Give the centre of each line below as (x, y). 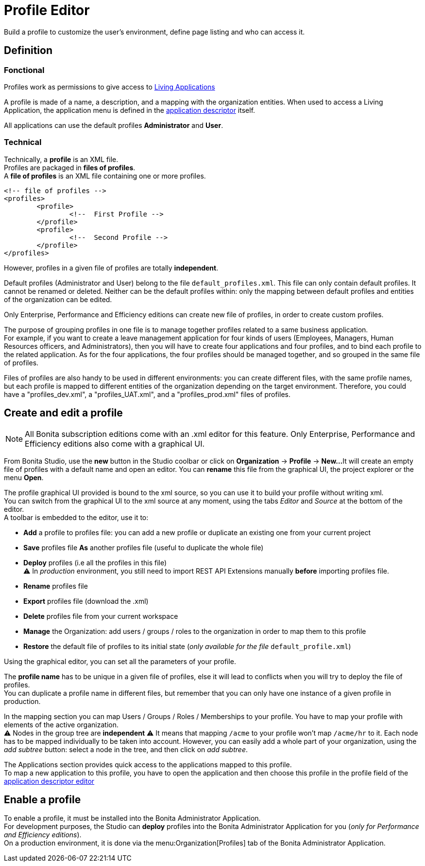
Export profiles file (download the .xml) (86, 601)
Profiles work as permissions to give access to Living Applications (110, 87)
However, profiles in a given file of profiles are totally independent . (111, 268)
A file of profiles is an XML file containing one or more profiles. (105, 176)
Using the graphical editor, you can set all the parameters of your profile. (120, 661)
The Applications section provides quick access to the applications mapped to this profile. (148, 764)
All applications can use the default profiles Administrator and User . (114, 125)
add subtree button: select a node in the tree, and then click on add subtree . (126, 749)
